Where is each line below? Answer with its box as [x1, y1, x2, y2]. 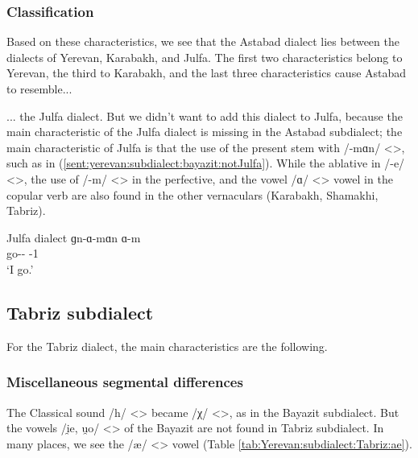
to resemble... [6, 80, 72, 97]
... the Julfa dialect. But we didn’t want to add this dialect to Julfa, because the [6, 107, 403, 124]
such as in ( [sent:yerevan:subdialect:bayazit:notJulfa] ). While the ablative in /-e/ [6, 155, 405, 171]
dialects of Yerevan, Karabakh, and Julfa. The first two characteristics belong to [6, 48, 403, 65]
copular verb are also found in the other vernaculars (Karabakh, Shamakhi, [6, 186, 379, 203]
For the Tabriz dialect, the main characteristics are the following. [6, 337, 328, 354]
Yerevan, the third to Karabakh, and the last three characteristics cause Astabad [6, 64, 407, 81]
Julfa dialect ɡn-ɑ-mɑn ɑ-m [6, 229, 141, 246]
